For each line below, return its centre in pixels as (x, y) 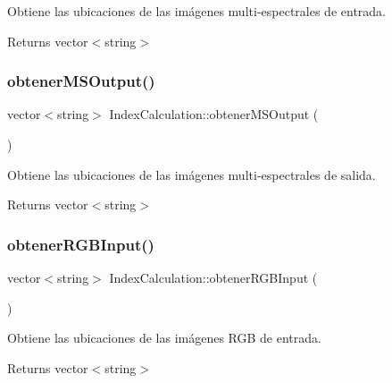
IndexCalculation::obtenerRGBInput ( (213, 277)
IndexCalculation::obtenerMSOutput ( (214, 114)
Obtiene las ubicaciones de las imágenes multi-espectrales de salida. (192, 174)
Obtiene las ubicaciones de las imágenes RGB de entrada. (164, 338)
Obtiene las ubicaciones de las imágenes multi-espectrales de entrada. (196, 11)
